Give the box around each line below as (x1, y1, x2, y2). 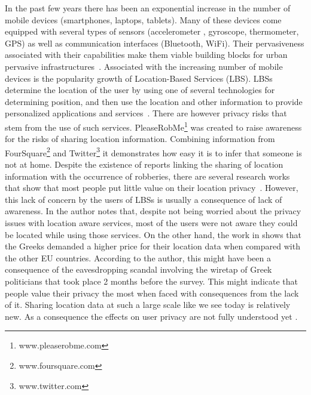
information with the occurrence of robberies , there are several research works (5, 169, 290, 182)
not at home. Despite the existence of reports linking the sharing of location (5, 158, 283, 171)
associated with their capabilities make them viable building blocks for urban (5, 48, 288, 61)
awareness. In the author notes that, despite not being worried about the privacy (5, 205, 301, 217)
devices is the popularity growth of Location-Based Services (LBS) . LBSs (5, 72, 273, 84)
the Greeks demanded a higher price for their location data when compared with (5, 240, 300, 252)
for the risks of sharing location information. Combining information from (5, 132, 275, 145)
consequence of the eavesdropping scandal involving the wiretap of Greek (5, 263, 272, 276)
